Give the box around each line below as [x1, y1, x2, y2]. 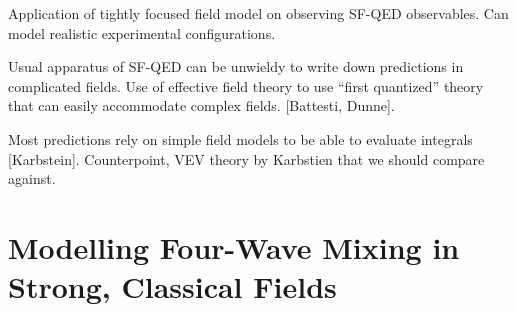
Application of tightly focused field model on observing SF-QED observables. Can [8, 3, 509, 23]
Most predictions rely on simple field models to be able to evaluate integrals [8, 128, 473, 149]
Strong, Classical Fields [8, 266, 337, 307]
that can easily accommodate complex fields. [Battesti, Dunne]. [8, 95, 395, 116]
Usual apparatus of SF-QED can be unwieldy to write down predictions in [8, 56, 464, 77]
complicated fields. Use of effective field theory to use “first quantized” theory [8, 75, 484, 96]
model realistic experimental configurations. [8, 22, 276, 43]
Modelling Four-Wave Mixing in [8, 226, 460, 267]
